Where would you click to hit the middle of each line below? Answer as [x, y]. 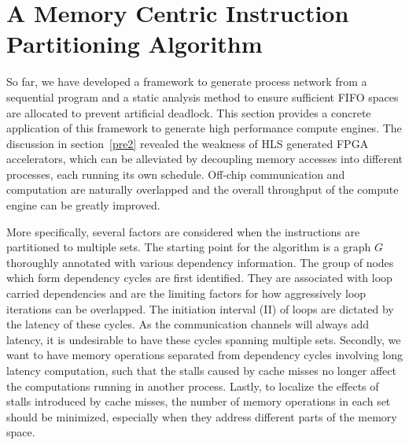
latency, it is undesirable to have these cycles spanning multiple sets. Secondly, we [204, 339]
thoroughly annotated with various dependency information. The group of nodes [200, 262]
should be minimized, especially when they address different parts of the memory [202, 416]
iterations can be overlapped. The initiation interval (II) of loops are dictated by [200, 308]
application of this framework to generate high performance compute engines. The [204, 128]
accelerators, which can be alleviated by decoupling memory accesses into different [205, 159]
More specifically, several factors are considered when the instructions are [183, 231]
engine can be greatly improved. [83, 205]
